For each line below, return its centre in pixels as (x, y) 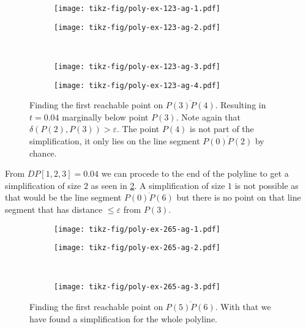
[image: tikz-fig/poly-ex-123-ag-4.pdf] (137, 85)
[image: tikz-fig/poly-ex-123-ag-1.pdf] (137, 9)
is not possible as (267, 185)
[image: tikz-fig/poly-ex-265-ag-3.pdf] (137, 287)
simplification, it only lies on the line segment (115, 141)
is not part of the (222, 129)
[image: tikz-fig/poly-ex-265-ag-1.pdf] (137, 229)
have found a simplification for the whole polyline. (123, 318)
